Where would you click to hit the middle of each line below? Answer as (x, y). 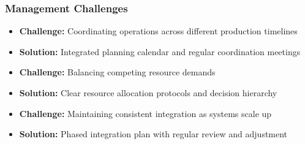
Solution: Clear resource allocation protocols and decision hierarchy (148, 93)
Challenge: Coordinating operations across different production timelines (158, 31)
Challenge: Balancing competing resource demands (117, 72)
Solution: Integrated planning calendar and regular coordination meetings (160, 51)
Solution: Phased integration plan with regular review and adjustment (153, 134)
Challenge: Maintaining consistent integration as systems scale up (145, 113)
